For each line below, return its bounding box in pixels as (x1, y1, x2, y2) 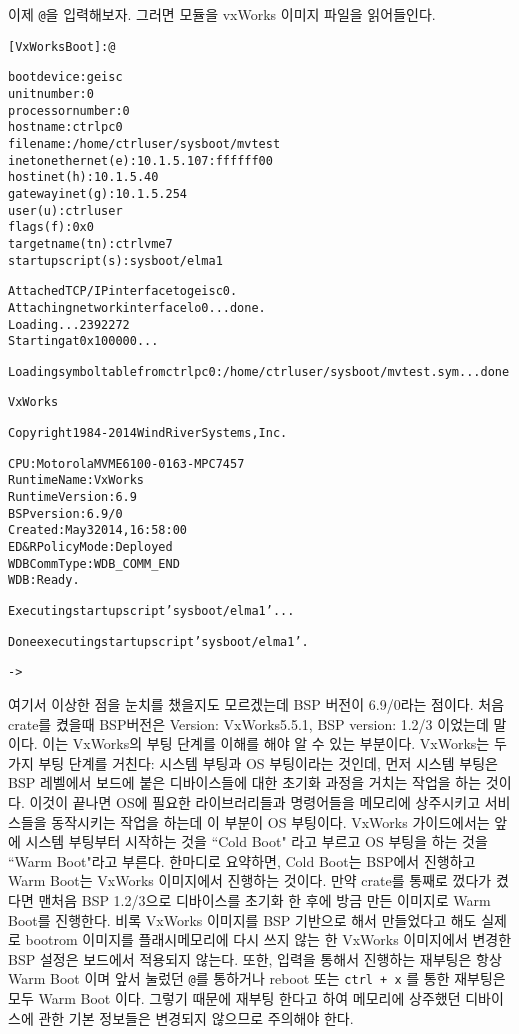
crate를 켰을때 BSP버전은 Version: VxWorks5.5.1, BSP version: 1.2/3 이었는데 (8, 713, 489, 734)
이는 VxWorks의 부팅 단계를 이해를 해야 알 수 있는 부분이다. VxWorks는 (42, 733, 490, 754)
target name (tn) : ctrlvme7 (8, 236, 173, 251)
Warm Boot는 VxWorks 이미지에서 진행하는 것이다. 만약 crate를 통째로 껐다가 (8, 870, 492, 891)
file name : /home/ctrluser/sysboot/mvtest (8, 136, 281, 151)
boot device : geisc (8, 70, 123, 85)
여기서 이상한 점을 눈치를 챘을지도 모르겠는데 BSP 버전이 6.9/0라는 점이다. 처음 (8, 694, 505, 714)
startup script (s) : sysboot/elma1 (8, 253, 223, 268)
